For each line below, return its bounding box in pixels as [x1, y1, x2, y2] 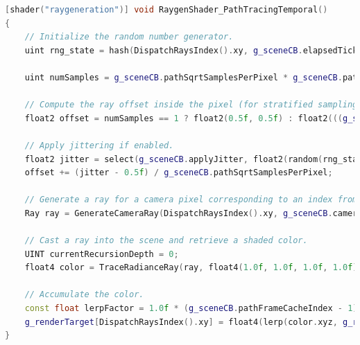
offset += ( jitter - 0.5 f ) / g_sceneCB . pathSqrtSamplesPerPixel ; [24, 168, 333, 178]
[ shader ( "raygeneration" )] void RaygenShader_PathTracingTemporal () [5, 5, 328, 15]
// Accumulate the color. [24, 290, 144, 300]
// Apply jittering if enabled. [24, 140, 174, 150]
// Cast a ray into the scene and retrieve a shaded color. [24, 236, 308, 246]
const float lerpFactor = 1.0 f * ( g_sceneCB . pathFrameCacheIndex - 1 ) [24, 303, 358, 314]
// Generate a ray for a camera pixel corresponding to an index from [24, 195, 358, 205]
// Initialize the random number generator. [24, 32, 234, 42]
